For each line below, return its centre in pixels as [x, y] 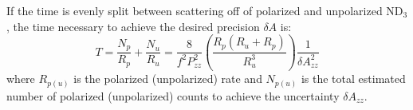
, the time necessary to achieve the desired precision [133, 26]
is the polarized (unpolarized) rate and [168, 79]
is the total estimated [353, 79]
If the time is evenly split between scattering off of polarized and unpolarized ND [205, 10]
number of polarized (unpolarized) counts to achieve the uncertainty [173, 95]
